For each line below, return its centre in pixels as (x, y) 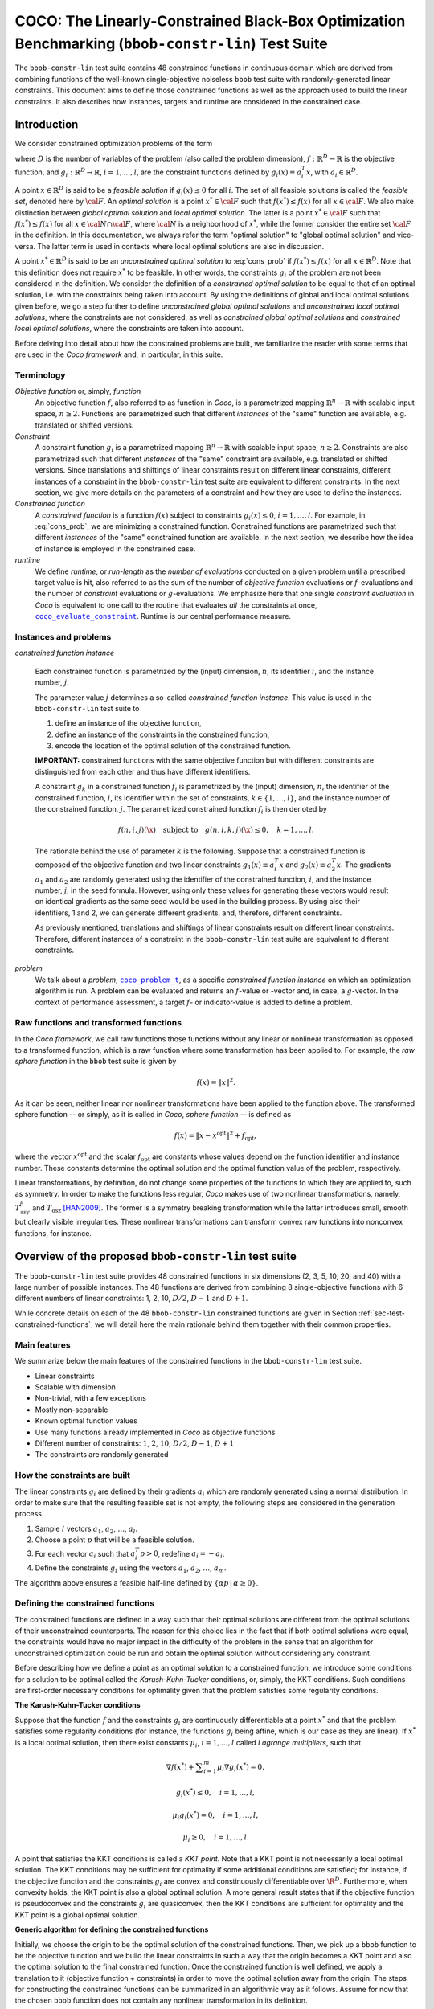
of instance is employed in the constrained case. (115, 548)
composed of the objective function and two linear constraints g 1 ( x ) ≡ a (155, 865)
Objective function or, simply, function (78, 391)
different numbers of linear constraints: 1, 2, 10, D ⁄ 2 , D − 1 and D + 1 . (131, 1299)
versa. (25, 246)
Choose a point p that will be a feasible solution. (115, 1540)
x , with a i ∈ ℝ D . (332, 172)
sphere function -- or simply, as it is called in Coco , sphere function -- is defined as (153, 1115)
